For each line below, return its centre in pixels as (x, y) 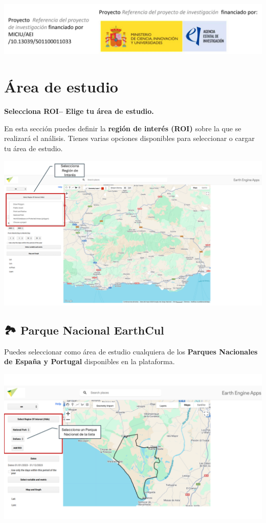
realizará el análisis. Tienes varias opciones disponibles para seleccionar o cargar (129, 138)
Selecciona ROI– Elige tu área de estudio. (79, 111)
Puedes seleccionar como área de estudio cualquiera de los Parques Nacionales (131, 351)
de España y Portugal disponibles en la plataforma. (90, 361)
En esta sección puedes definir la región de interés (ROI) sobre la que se (123, 128)
